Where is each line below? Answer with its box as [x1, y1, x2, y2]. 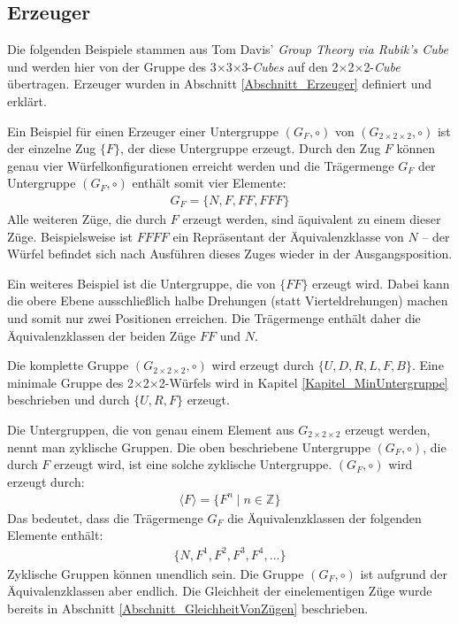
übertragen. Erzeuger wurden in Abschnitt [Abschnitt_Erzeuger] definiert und [7, 74, 432, 93]
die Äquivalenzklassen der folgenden [227, 508, 422, 527]
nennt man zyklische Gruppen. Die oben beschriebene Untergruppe [7, 437, 370, 456]
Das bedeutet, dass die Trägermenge [7, 508, 203, 527]
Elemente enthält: [7, 526, 103, 544]
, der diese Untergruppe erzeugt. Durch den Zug [120, 139, 381, 158]
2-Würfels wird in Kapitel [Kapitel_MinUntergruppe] [158, 373, 448, 391]
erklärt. [7, 91, 47, 110]
